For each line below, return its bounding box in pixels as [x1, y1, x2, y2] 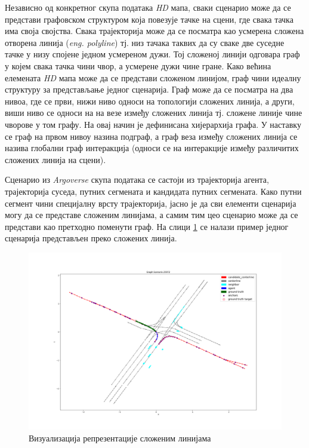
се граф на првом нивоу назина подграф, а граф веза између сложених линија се [5, 130, 298, 142]
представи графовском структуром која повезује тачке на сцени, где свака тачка [5, 13, 293, 25]
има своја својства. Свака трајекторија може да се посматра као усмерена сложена [5, 24, 304, 37]
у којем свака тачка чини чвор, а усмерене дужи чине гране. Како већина [5, 59, 271, 72]
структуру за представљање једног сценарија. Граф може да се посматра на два [5, 83, 293, 96]
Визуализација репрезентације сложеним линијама [29, 431, 211, 444]
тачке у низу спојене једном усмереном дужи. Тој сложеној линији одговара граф [5, 48, 300, 60]
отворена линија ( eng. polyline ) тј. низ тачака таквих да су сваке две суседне [5, 36, 285, 48]
